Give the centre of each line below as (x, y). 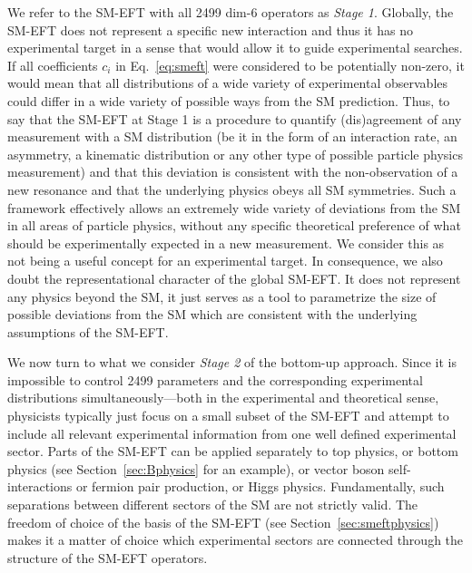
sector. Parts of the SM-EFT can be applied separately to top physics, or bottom (233, 451)
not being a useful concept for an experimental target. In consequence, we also (225, 261)
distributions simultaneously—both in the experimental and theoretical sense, (223, 398)
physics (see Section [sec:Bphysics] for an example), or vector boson (196, 468)
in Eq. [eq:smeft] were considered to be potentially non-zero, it (290, 65)
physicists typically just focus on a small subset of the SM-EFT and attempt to (228, 416)
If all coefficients (53, 65)
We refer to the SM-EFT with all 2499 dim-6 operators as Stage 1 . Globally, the (231, 12)
